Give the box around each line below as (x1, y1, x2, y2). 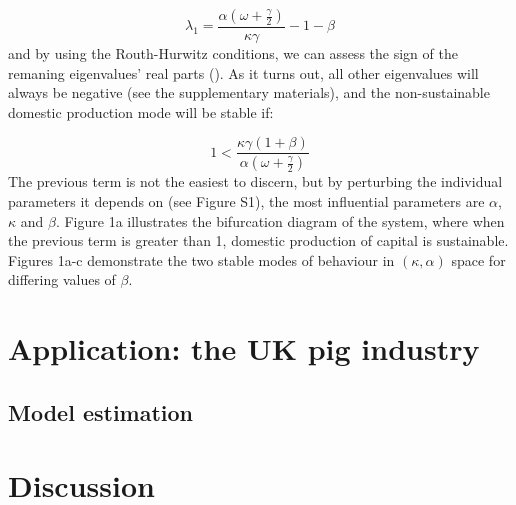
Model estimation (8, 396, 194, 427)
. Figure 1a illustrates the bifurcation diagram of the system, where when (55, 210, 505, 231)
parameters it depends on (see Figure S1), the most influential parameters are (8, 190, 485, 211)
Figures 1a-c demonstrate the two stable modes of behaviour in (8, 249, 395, 270)
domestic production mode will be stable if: (8, 101, 274, 122)
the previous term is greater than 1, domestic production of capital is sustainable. (8, 230, 509, 251)
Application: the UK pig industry (8, 328, 480, 369)
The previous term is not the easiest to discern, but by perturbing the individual (8, 171, 503, 192)
